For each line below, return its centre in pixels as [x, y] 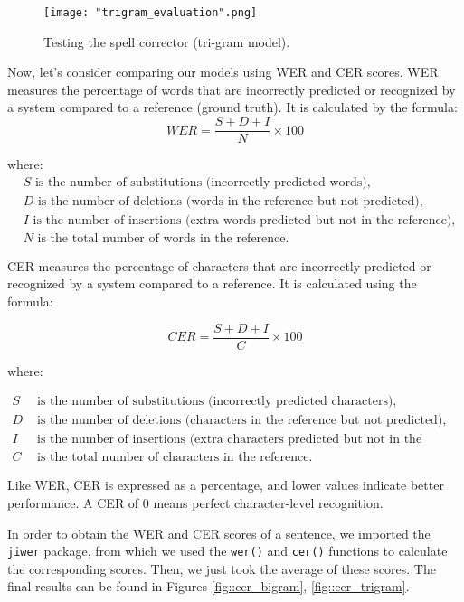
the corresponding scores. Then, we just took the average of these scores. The [222, 568]
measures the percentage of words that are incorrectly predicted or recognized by [232, 89]
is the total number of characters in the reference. [175, 458]
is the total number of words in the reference [161, 238]
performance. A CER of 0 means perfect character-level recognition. [195, 502]
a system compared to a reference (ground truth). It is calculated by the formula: [232, 107]
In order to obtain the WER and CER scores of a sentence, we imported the [219, 533]
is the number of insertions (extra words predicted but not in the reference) [242, 220]
